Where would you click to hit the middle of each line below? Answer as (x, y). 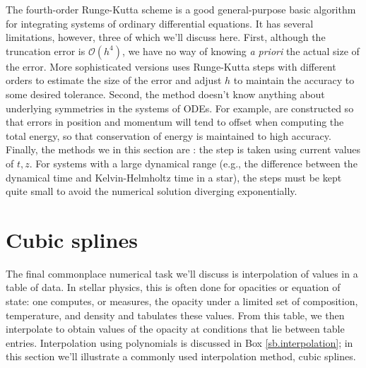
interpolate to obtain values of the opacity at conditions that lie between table (175, 329)
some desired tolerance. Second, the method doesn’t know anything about (165, 94)
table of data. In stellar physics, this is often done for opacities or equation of (173, 287)
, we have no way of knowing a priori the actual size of (241, 51)
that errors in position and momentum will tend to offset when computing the (175, 122)
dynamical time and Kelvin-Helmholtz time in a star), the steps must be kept (174, 177)
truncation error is (46, 51)
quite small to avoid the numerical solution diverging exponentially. (152, 191)
